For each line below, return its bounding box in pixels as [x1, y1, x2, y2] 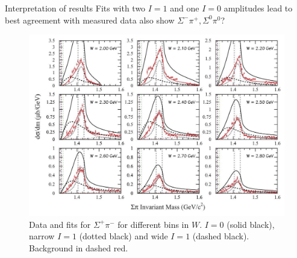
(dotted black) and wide [79, 230, 168, 242]
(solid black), [227, 218, 275, 230]
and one [170, 2, 199, 14]
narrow [29, 230, 55, 242]
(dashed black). [192, 230, 249, 242]
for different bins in [117, 218, 189, 230]
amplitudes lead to [224, 2, 293, 14]
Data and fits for [29, 218, 91, 230]
